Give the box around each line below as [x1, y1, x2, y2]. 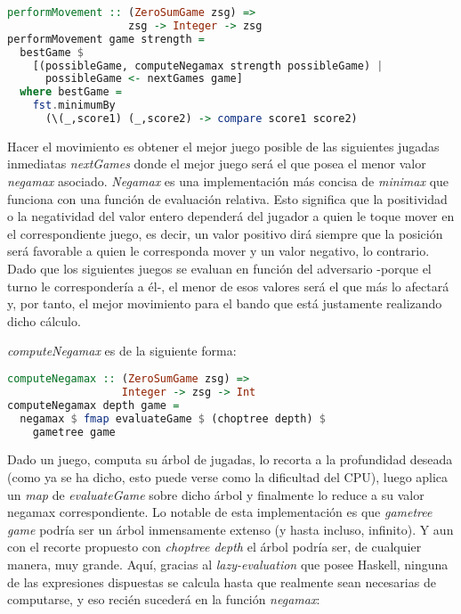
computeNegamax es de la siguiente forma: [7, 341, 237, 360]
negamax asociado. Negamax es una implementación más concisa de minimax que [7, 172, 449, 191]
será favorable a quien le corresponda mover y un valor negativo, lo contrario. [7, 242, 430, 260]
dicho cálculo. [7, 311, 81, 330]
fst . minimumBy [32, 99, 116, 112]
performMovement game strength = [7, 32, 205, 45]
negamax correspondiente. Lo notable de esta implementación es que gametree [7, 503, 433, 521]
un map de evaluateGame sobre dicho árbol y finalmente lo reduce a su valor [7, 485, 425, 503]
